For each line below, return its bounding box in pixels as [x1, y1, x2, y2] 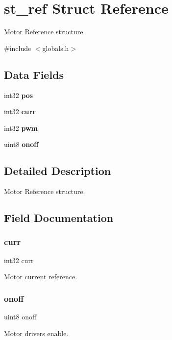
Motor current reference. [4, 271, 77, 282]
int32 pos [4, 90, 33, 100]
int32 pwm [4, 122, 38, 133]
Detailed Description [4, 163, 111, 178]
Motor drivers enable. [4, 328, 69, 338]
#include [4, 43, 31, 53]
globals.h [42, 43, 69, 53]
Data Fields [4, 67, 64, 82]
